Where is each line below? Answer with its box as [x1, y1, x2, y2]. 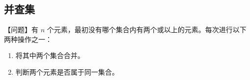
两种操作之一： [4, 34, 52, 44]
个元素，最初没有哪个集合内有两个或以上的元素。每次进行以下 [47, 24, 247, 35]
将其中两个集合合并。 [15, 50, 84, 60]
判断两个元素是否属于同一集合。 [15, 66, 119, 77]
